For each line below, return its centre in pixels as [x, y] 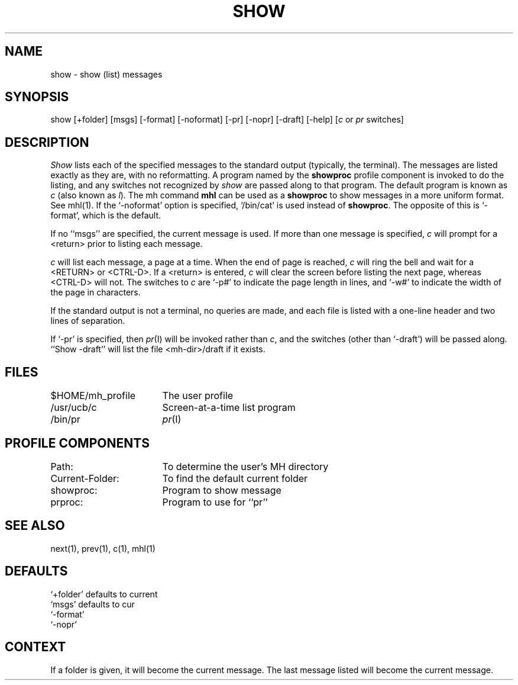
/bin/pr [65, 419]
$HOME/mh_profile [93, 396]
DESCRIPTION [47, 142]
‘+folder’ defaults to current [104, 594]
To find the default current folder [235, 478]
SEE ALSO [35, 526]
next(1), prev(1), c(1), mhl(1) [103, 548]
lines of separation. [88, 321]
